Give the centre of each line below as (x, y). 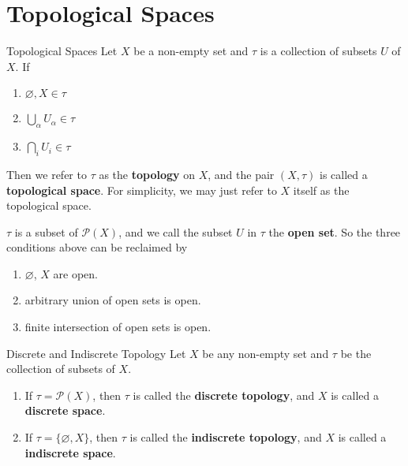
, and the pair (241, 174)
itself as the (321, 190)
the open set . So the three (335, 231)
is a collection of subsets (318, 51)
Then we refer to (47, 174)
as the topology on (147, 174)
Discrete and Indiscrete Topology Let (96, 353)
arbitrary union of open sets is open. (113, 300)
